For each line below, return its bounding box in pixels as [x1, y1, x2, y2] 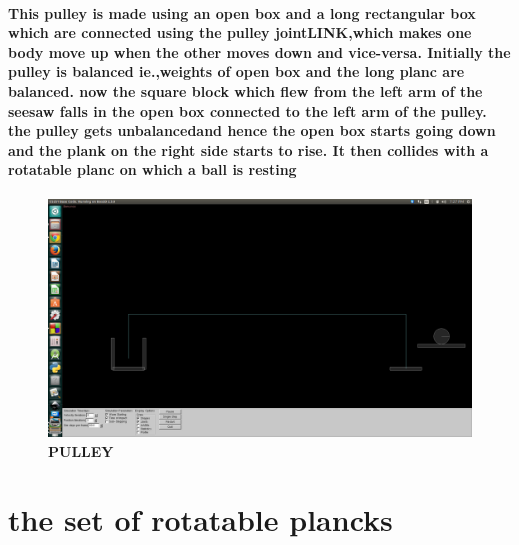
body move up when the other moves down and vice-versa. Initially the [8, 41, 511, 62]
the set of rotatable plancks [8, 499, 393, 540]
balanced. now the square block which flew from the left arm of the [8, 80, 483, 101]
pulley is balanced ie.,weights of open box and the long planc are [8, 61, 465, 82]
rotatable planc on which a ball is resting [8, 159, 297, 180]
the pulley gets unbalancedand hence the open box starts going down [8, 120, 496, 141]
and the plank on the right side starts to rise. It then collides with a [8, 139, 489, 160]
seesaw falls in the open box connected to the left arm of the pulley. [8, 100, 487, 121]
